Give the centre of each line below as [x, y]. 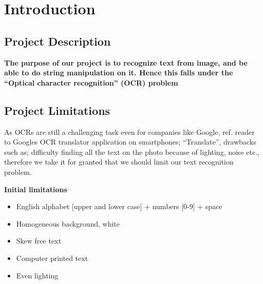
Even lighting [37, 275]
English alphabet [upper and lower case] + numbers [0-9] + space [119, 206]
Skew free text [39, 241]
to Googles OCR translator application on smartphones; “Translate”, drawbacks [130, 142]
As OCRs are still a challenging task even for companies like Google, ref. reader [129, 131]
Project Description [58, 41]
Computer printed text [52, 258]
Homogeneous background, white [68, 223]
